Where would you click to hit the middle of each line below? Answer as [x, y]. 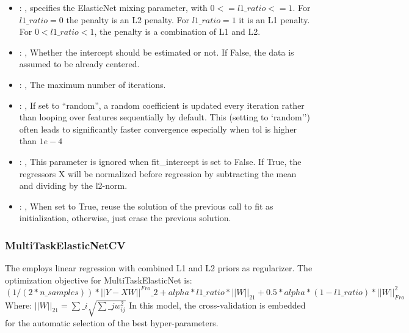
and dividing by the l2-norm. [73, 185]
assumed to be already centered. [79, 64]
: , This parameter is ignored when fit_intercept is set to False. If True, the [160, 161]
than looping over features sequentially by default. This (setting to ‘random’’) [165, 117]
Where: [18, 305]
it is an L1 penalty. [274, 19]
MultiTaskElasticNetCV [65, 245]
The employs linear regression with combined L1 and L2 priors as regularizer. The [159, 268]
